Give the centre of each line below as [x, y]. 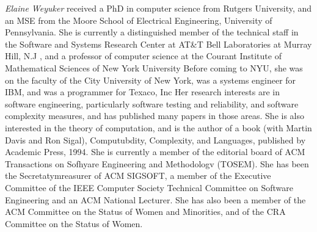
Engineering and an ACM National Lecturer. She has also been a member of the [155, 199]
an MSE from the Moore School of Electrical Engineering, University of [139, 20]
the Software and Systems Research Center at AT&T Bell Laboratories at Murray [158, 44]
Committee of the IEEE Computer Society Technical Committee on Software [149, 187]
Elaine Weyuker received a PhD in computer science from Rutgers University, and [158, 8]
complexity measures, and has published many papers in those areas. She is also [155, 116]
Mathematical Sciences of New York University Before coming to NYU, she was [154, 67]
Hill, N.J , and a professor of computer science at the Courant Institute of [143, 56]
